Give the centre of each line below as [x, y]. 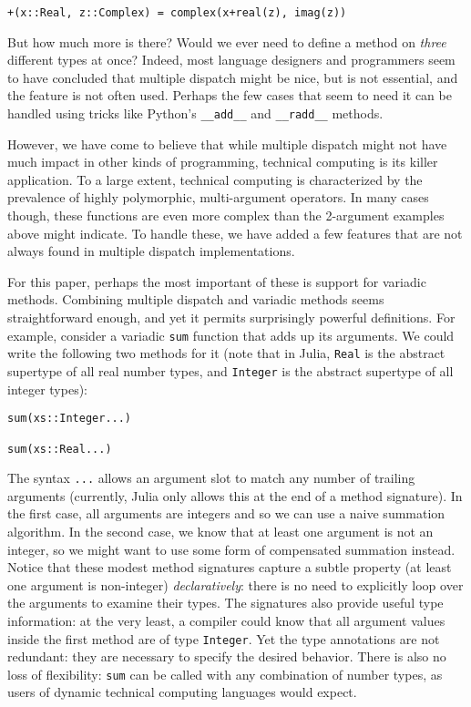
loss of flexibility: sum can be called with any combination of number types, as [225, 674]
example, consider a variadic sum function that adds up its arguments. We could [231, 335]
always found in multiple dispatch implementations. [151, 251]
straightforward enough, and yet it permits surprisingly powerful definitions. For [231, 318]
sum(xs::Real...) [60, 449]
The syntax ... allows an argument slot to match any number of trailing [211, 478]
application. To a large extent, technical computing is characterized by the [215, 179]
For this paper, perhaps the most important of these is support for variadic [217, 281]
